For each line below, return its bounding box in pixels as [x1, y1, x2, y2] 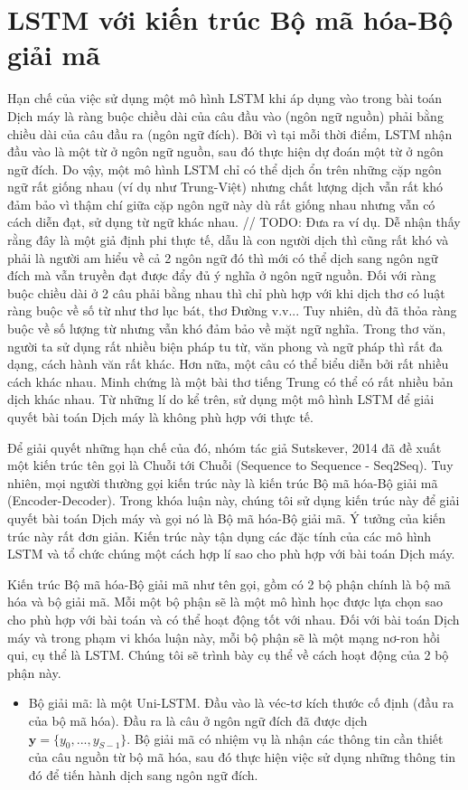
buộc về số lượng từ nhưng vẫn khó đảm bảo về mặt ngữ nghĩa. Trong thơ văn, [7, 319, 446, 338]
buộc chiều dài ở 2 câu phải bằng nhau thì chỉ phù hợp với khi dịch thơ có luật [7, 283, 445, 302]
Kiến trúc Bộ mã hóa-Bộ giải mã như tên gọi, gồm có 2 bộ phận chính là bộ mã [7, 574, 451, 593]
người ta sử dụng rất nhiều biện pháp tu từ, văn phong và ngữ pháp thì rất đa [7, 336, 443, 355]
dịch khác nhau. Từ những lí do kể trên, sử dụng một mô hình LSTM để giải [7, 390, 435, 409]
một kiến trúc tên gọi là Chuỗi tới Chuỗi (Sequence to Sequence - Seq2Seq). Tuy [7, 456, 454, 475]
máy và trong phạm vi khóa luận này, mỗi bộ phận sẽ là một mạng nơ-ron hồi [7, 627, 440, 646]
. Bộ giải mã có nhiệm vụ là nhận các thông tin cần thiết [126, 729, 444, 748]
